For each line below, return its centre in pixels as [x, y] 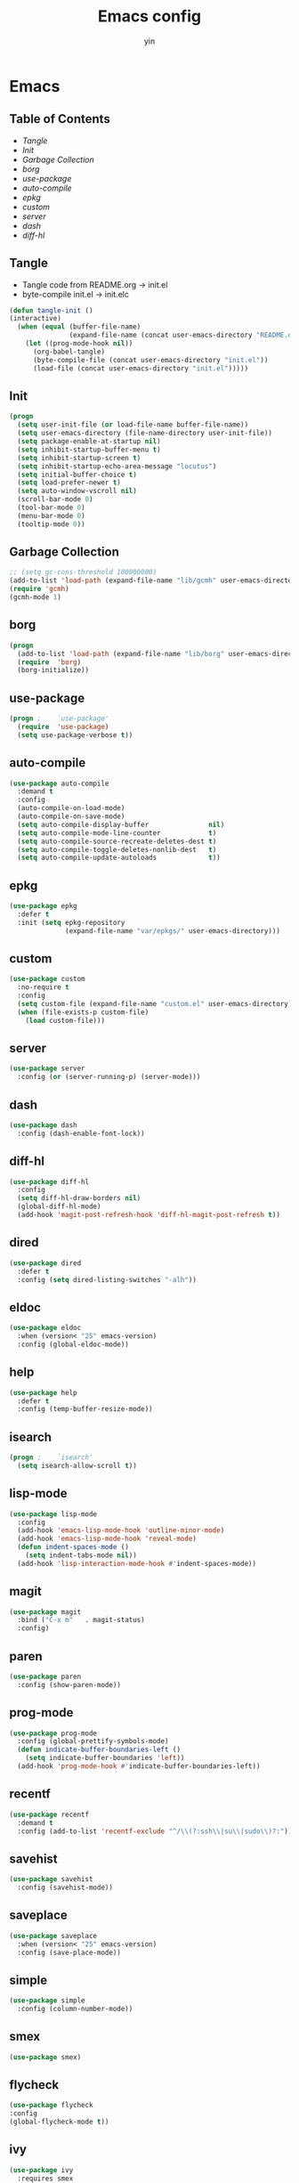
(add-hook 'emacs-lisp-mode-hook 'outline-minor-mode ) [121, 1530]
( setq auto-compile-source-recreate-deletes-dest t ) [117, 841]
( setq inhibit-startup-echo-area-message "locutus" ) [117, 466]
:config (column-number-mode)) [75, 2009]
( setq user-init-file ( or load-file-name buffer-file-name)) [133, 425]
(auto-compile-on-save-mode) [71, 816]
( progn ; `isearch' [51, 1457]
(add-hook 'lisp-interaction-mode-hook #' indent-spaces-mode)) [137, 1563]
